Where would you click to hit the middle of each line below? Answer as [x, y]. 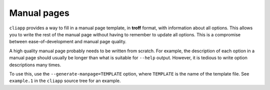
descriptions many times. [35, 65]
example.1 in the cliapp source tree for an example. [65, 81]
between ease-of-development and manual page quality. [68, 42]
